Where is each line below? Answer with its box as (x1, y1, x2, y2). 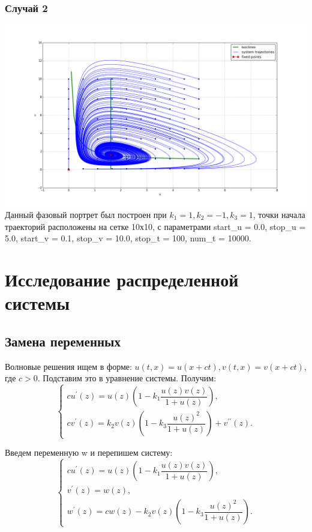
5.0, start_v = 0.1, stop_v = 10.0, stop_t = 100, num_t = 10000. (5, 232, 251, 244)
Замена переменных (5, 331, 121, 350)
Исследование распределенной (5, 267, 239, 291)
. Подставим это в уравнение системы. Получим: (37, 372, 217, 384)
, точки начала (253, 208, 305, 221)
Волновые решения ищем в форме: (5, 360, 132, 372)
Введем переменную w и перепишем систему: (5, 446, 173, 459)
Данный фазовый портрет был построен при (5, 208, 167, 221)
